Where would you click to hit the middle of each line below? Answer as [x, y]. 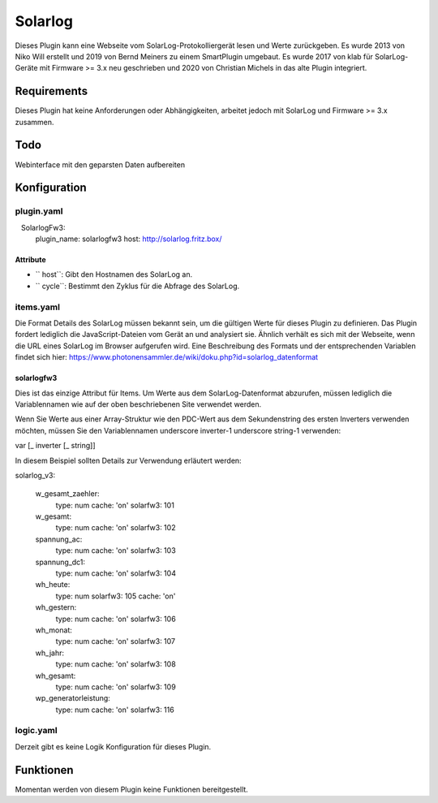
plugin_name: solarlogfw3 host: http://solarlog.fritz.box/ [129, 239]
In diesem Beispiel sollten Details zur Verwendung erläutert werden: [129, 460]
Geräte [26, 68]
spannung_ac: [59, 539]
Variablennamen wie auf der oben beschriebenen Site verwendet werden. [138, 404]
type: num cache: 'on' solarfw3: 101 [115, 505]
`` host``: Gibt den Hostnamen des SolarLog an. [114, 274]
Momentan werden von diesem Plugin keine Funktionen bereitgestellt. [132, 789]
